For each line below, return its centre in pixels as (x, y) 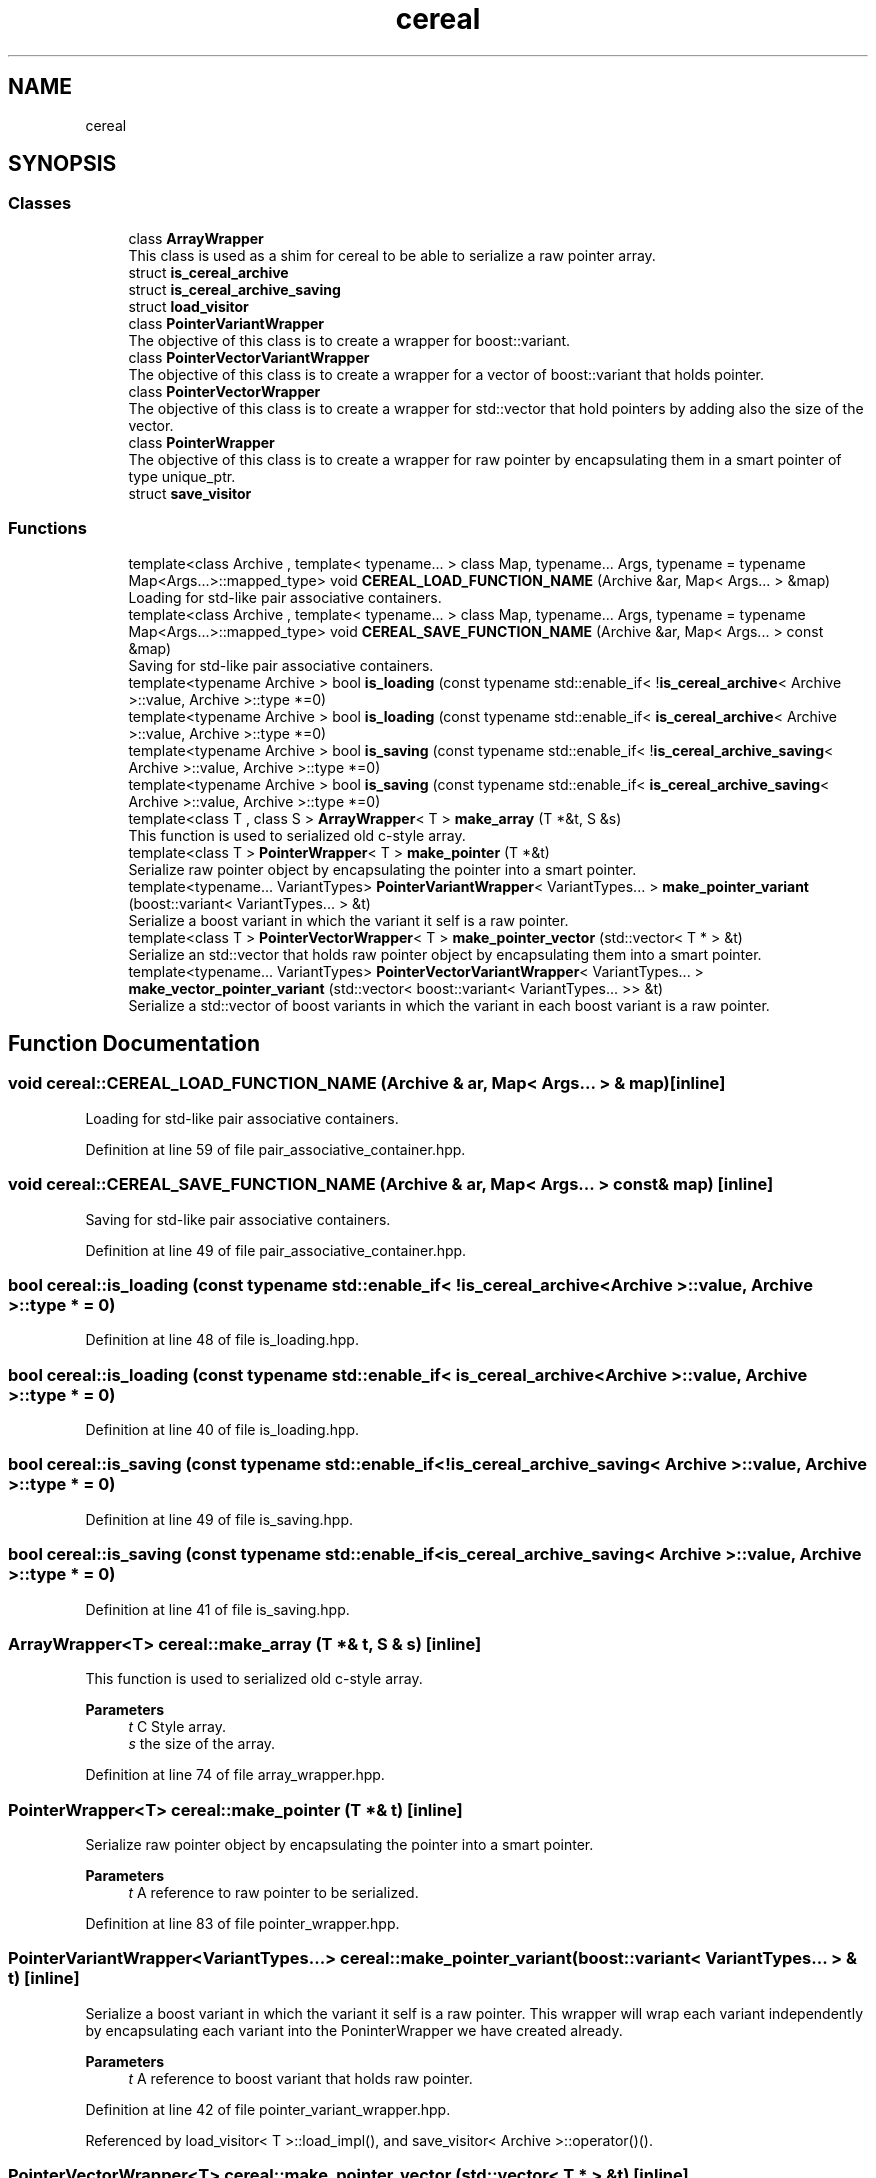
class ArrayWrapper (196, 238)
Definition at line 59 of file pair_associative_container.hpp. (275, 1149)
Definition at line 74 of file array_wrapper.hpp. (235, 1775)
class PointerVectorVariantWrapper (249, 357)
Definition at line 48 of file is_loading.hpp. (222, 1340)
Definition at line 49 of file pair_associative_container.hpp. (276, 1250)
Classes (40, 203)
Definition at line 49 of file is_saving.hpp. (219, 1519)
